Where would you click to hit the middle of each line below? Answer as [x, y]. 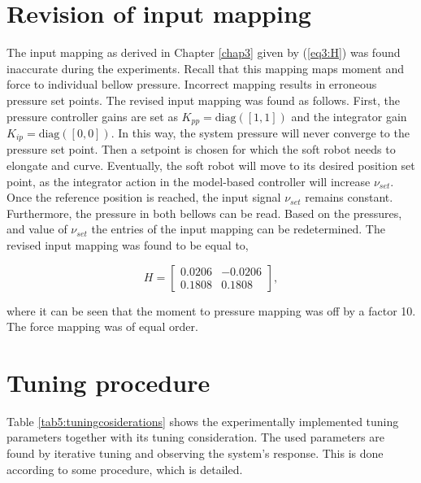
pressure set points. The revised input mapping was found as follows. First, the [204, 100]
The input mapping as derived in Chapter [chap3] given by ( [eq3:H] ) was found [204, 52]
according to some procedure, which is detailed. [125, 469]
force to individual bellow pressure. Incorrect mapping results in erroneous [192, 84]
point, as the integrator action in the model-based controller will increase [189, 181]
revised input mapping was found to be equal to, [128, 244]
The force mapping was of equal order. [102, 326]
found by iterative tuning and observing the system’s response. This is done [195, 453]
